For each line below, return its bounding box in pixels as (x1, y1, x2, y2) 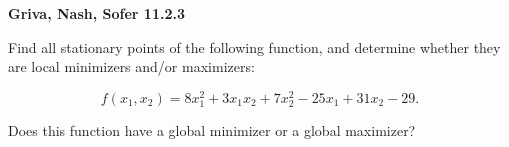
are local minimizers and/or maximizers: (8, 56, 255, 77)
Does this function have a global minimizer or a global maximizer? (8, 120, 416, 141)
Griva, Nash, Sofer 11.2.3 (8, 3, 185, 23)
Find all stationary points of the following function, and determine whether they (8, 36, 501, 57)
